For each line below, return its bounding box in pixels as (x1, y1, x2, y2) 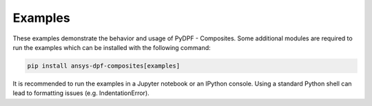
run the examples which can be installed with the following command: (12, 43, 211, 51)
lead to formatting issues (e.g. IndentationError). (12, 89, 149, 97)
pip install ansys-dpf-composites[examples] (27, 62, 180, 70)
